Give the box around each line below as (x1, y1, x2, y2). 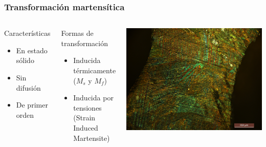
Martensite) (73, 132, 110, 143)
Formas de (61, 28, 94, 38)
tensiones (73, 102, 102, 113)
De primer (16, 99, 48, 110)
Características (4, 28, 51, 38)
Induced (73, 122, 98, 133)
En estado (16, 45, 48, 55)
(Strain (73, 112, 96, 123)
